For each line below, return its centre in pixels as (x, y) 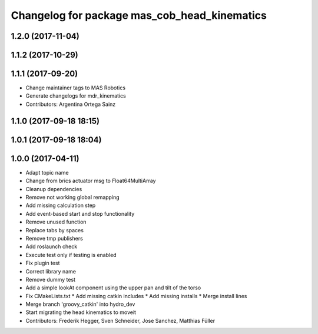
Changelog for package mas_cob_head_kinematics (139, 15)
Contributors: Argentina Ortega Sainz (71, 104)
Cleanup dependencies (54, 189)
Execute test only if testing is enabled (71, 255)
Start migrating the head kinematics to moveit (81, 312)
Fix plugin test (43, 263)
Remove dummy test (51, 279)
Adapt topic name (47, 172)
